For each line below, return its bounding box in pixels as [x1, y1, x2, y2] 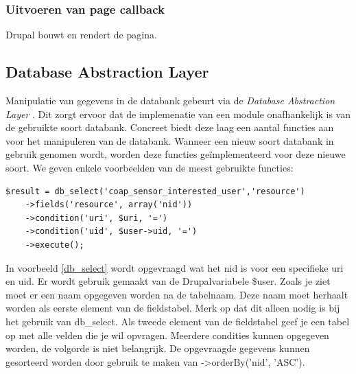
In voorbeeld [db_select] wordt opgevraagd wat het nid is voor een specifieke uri [5, 260, 344, 274]
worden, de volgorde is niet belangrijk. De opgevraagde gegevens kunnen [5, 341, 310, 355]
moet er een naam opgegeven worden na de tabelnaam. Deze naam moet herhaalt [5, 287, 348, 301]
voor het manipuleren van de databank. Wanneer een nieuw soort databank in [5, 133, 334, 148]
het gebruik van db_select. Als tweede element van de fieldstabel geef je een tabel [5, 314, 350, 328]
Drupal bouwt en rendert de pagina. [5, 27, 157, 42]
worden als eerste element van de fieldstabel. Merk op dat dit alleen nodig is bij [5, 301, 340, 315]
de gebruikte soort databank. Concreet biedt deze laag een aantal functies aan [5, 120, 334, 135]
